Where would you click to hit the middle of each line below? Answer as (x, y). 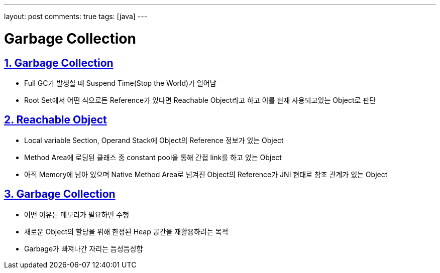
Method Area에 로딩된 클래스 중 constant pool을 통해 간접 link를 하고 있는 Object (153, 157)
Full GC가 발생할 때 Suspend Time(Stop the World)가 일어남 (120, 83)
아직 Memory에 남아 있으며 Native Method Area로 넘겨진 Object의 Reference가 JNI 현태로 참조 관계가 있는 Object (206, 174)
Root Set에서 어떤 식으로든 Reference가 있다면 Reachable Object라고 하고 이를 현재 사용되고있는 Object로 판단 (200, 100)
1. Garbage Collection (59, 63)
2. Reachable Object (56, 120)
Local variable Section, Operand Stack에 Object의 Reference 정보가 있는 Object (154, 140)
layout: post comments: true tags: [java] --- (76, 16)
